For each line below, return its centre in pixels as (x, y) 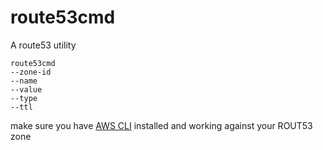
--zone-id (31, 72)
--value (26, 89)
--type (24, 98)
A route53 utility (43, 45)
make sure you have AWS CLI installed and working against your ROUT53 (161, 125)
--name (24, 81)
